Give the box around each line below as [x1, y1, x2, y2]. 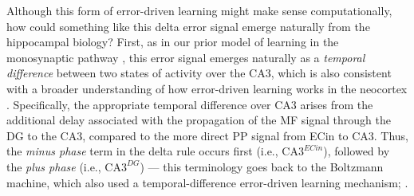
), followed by [323, 143, 390, 159]
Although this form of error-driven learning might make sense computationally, [6, 2, 392, 18]
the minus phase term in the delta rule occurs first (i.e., [6, 143, 278, 159]
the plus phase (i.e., [6, 158, 101, 174]
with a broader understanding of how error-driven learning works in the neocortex [6, 80, 408, 96]
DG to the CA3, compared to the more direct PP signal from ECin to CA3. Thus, [6, 127, 408, 143]
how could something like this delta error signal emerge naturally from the [6, 18, 370, 34]
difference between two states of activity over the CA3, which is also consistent [6, 65, 392, 81]
